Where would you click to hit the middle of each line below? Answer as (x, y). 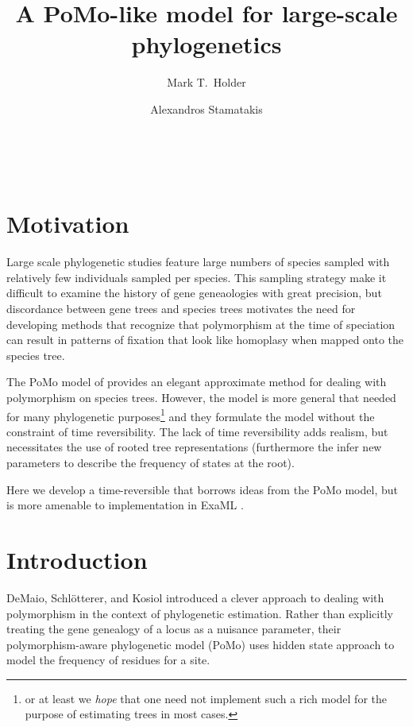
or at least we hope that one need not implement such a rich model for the (206, 698)
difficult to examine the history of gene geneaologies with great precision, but (194, 293)
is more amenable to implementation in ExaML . (125, 505)
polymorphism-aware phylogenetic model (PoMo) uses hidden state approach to (201, 644)
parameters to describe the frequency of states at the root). (151, 462)
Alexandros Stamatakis (206, 108)
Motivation (68, 224)
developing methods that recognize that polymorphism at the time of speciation (201, 324)
